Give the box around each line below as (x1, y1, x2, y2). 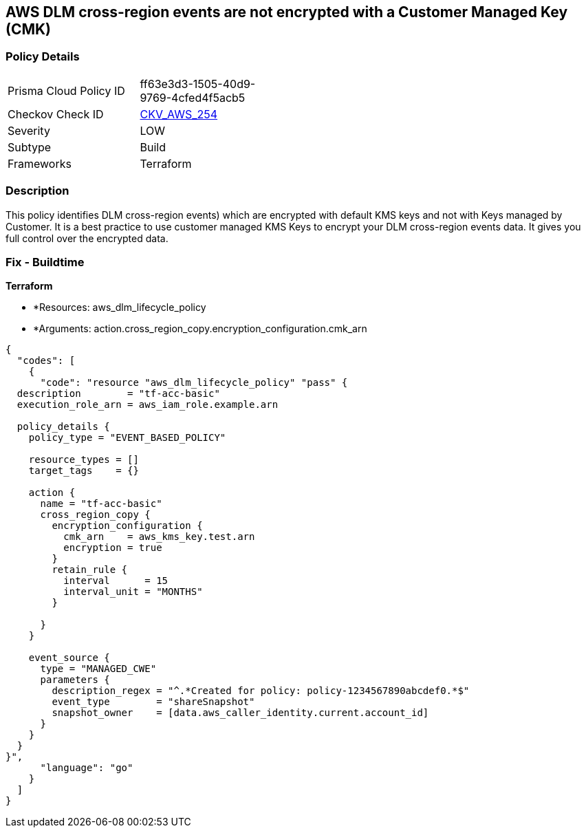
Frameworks (8, 156, 72, 171)
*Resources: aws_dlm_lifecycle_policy (33, 301, 206, 314)
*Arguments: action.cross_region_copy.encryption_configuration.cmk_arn (33, 323, 367, 335)
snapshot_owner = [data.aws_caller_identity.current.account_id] (52, 707, 429, 719)
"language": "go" (40, 762, 133, 774)
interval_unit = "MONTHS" (63, 586, 203, 598)
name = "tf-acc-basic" (40, 498, 162, 510)
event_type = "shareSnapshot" (52, 696, 255, 708)
